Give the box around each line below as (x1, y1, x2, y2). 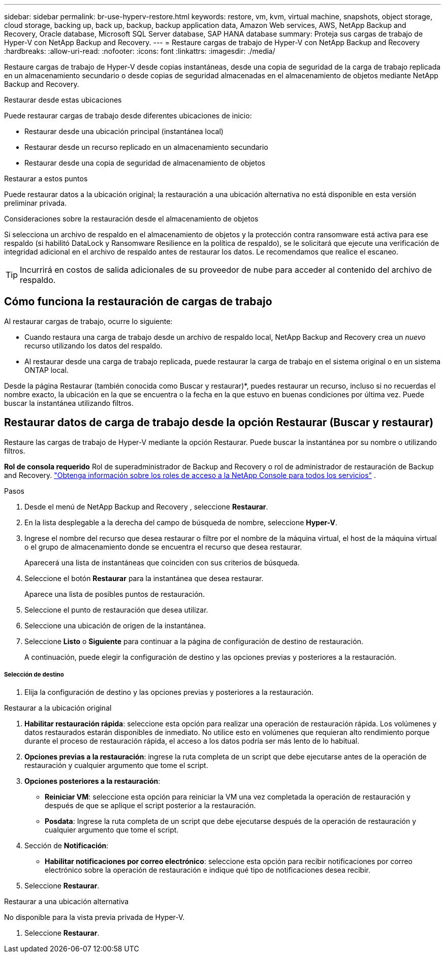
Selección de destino (4, 671, 64, 679)
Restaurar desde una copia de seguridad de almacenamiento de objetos (24, 158, 266, 167)
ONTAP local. (24, 365, 69, 374)
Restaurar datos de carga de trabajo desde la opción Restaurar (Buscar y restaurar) (4, 416, 434, 429)
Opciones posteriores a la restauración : (24, 777, 161, 786)
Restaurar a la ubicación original (4, 704, 112, 713)
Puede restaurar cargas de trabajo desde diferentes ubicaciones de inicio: (4, 111, 252, 120)
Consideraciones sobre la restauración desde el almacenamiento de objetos (4, 214, 259, 223)
